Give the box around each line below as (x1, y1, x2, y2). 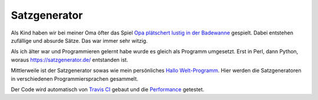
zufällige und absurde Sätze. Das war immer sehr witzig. (11, 37, 148, 44)
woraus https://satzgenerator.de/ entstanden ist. (11, 56, 128, 63)
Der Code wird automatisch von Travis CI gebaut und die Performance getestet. (11, 85, 204, 93)
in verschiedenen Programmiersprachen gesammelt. (11, 75, 138, 82)
